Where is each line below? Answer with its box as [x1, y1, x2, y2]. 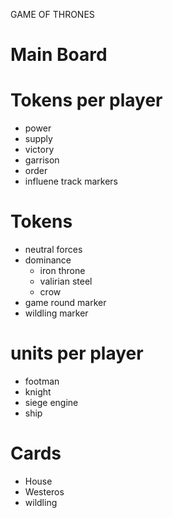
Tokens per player [10, 89, 163, 112]
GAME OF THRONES [10, 9, 95, 20]
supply [24, 133, 53, 145]
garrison [24, 154, 60, 166]
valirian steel [39, 275, 93, 288]
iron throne [39, 265, 86, 277]
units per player [10, 342, 144, 365]
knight [24, 386, 52, 398]
